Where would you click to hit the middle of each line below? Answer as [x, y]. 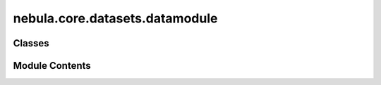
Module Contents [52, 66]
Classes [31, 43]
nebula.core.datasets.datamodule [115, 18]
